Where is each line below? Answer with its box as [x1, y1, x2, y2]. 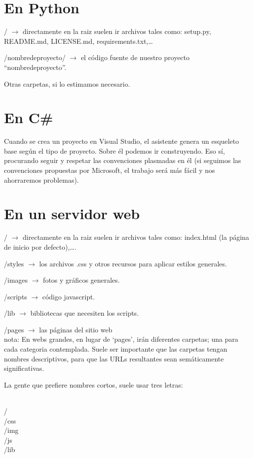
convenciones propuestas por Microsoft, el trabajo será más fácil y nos [4, 165, 215, 175]
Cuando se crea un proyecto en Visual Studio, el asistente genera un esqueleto [4, 136, 239, 146]
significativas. [4, 363, 44, 373]
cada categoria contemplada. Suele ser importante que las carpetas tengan [4, 344, 227, 354]
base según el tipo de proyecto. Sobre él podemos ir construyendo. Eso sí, [4, 145, 225, 156]
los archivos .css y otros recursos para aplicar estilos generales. [39, 258, 227, 268]
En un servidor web [4, 203, 140, 224]
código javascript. [42, 291, 95, 301]
